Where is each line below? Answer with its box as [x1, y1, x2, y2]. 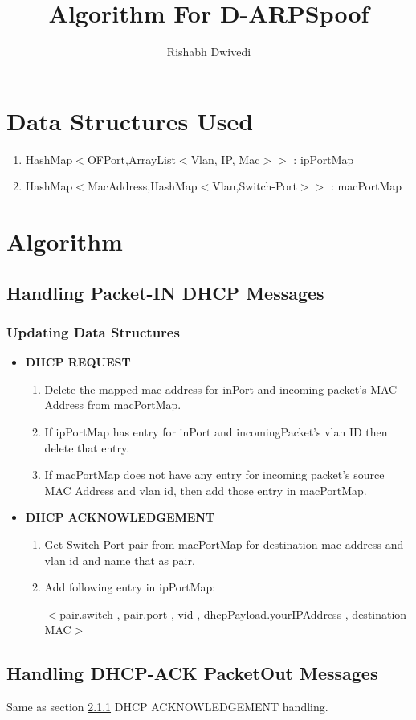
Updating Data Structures [6, 321, 180, 342]
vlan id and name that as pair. [44, 551, 195, 568]
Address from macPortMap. [44, 396, 181, 413]
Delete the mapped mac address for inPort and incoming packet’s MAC [44, 380, 398, 397]
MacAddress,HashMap [87, 178, 198, 194]
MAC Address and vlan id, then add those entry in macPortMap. [44, 481, 367, 498]
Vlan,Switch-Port [212, 178, 297, 194]
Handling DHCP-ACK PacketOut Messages [6, 661, 378, 685]
